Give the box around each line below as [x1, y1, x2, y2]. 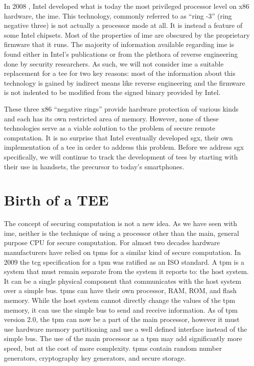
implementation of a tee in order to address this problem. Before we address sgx [4, 142, 244, 152]
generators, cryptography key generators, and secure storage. [4, 352, 186, 363]
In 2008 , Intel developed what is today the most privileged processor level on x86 [4, 1, 250, 11]
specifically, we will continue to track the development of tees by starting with [4, 151, 238, 161]
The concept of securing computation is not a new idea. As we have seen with [4, 218, 237, 229]
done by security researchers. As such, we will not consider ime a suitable [4, 58, 224, 69]
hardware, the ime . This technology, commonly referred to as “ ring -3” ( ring [4, 10, 232, 21]
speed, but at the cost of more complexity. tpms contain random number [4, 343, 222, 353]
